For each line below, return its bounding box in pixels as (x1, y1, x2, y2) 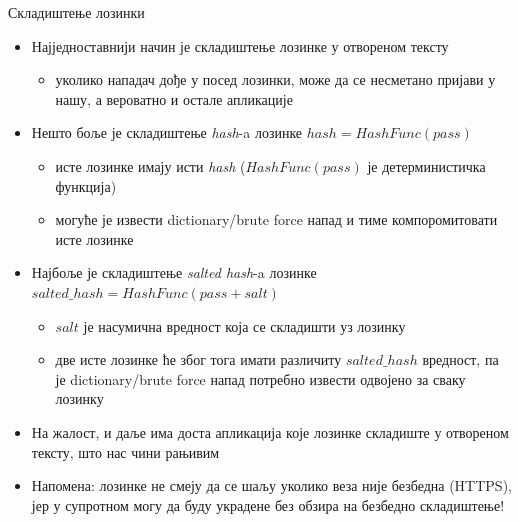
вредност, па (422, 349, 499, 370)
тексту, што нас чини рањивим (31, 441, 220, 462)
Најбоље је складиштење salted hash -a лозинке (31, 262, 317, 283)
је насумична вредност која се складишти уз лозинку (83, 315, 406, 336)
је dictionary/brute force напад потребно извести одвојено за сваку (55, 368, 466, 389)
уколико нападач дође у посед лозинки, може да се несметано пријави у (55, 69, 496, 90)
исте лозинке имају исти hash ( (55, 155, 246, 176)
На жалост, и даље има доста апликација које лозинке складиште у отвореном (31, 421, 509, 442)
